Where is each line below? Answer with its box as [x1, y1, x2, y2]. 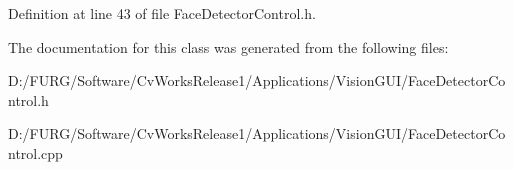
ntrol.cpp [8, 142, 63, 163]
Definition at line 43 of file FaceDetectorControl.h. [8, 3, 316, 23]
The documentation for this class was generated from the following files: [8, 36, 449, 57]
